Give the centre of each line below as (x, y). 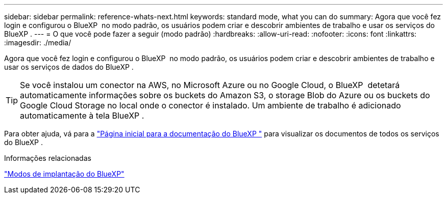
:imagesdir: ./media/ (38, 43)
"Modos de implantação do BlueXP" (64, 174)
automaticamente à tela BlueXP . (82, 116)
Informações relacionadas (48, 158)
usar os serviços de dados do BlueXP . (69, 67)
